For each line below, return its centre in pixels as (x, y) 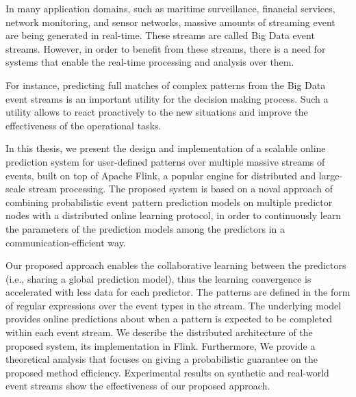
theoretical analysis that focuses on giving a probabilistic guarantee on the (162, 359)
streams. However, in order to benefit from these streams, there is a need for (166, 48)
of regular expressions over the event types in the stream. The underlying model (174, 305)
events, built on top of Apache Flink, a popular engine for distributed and (161, 175)
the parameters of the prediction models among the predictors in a (145, 228)
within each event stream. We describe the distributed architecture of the (159, 332)
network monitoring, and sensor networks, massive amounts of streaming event (170, 22)
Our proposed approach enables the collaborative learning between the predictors (176, 265)
